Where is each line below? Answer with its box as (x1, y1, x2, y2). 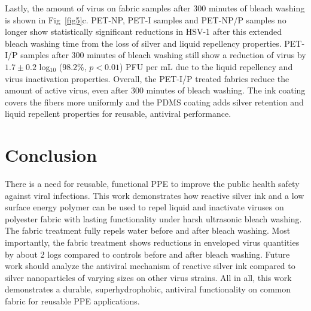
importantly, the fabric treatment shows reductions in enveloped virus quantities (5, 236, 300, 249)
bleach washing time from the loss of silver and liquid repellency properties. (5, 37, 282, 49)
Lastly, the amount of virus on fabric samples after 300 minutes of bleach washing (5, 2, 305, 14)
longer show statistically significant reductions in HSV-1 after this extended (5, 25, 282, 38)
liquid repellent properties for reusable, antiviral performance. (5, 107, 231, 120)
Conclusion (5, 143, 97, 167)
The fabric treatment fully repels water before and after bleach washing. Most (5, 224, 291, 237)
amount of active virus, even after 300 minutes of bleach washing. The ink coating (5, 84, 306, 96)
